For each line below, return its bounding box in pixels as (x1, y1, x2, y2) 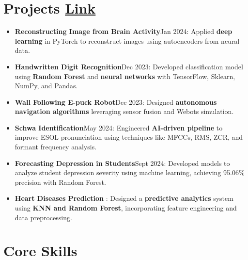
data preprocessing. (15, 212, 72, 222)
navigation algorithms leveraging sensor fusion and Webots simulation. (15, 106, 234, 116)
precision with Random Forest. (15, 177, 106, 187)
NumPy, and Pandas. (15, 81, 78, 91)
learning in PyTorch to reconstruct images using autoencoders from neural (15, 35, 240, 46)
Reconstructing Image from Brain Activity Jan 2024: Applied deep (15, 26, 232, 36)
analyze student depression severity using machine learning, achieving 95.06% (15, 167, 245, 178)
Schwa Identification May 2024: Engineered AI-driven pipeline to (15, 122, 223, 132)
